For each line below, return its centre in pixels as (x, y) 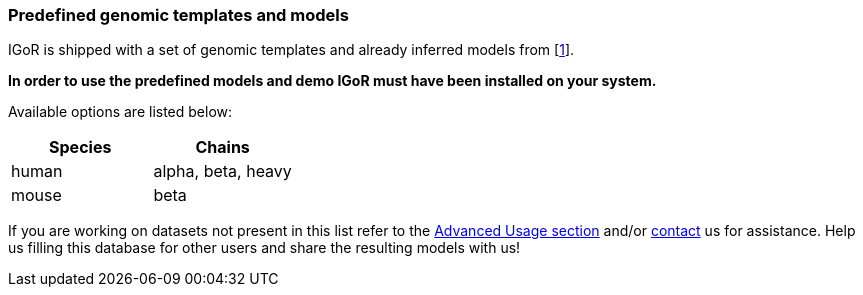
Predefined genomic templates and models (178, 15)
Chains (222, 147)
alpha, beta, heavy (222, 171)
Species (80, 147)
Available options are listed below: (120, 112)
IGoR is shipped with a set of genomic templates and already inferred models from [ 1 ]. (291, 50)
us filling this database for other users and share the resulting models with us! (264, 248)
